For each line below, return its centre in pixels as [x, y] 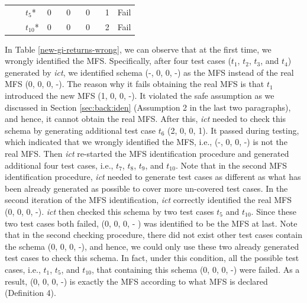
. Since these [274, 211]
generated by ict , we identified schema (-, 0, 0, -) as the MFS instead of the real [149, 72]
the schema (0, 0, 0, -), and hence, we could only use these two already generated [152, 246]
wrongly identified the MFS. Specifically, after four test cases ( [118, 61]
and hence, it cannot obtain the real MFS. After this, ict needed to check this [146, 119]
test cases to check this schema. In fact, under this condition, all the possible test [152, 258]
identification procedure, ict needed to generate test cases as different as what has [153, 177]
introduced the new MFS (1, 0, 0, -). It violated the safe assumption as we [140, 96]
